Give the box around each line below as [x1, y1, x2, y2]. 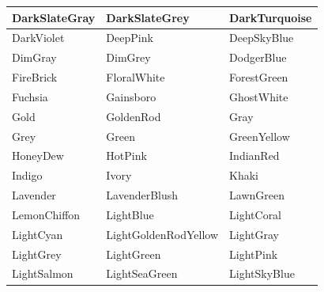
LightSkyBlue [229, 265, 295, 282]
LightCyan [12, 226, 63, 242]
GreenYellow [229, 127, 290, 144]
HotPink [106, 147, 147, 164]
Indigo [12, 167, 43, 184]
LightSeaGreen [106, 265, 178, 282]
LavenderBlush [106, 187, 179, 203]
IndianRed [229, 147, 280, 164]
